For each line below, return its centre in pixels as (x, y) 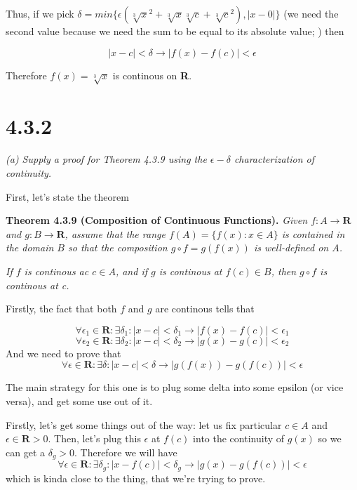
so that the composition (118, 247)
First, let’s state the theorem (67, 196)
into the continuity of (239, 438)
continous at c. (38, 285)
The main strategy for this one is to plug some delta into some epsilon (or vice (175, 387)
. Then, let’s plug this (94, 438)
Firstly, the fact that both (61, 309)
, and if (131, 271)
